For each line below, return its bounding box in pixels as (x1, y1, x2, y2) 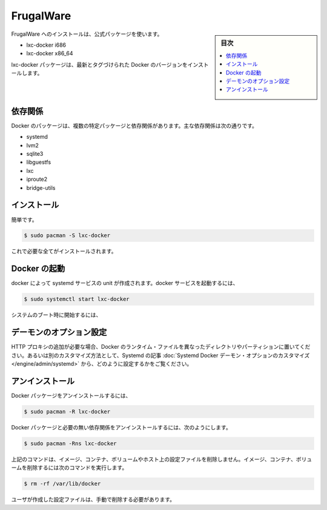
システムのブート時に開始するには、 (11, 311, 102, 318)
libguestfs (26, 158, 51, 166)
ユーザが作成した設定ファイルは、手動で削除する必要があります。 (11, 496, 176, 503)
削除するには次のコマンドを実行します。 (27, 464, 128, 471)
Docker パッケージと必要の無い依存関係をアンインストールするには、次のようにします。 (11, 423, 231, 431)
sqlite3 (26, 150, 44, 158)
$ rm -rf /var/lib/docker (24, 480, 101, 488)
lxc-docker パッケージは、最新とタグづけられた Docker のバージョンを (11, 61, 188, 68)
